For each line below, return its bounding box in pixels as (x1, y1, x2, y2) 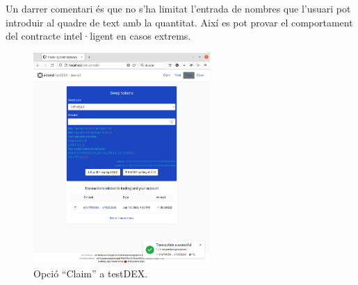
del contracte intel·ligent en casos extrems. (6, 28, 191, 43)
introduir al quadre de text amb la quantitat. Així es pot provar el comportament (6, 15, 353, 29)
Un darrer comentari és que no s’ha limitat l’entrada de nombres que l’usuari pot (6, 1, 351, 15)
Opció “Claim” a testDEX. (33, 266, 148, 281)
